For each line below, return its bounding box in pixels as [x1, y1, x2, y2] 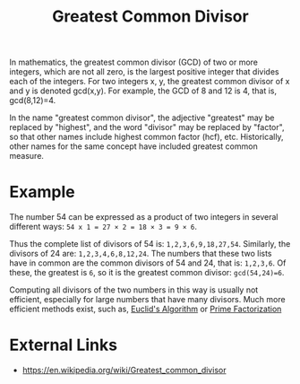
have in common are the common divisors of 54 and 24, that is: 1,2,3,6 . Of [9, 257, 287, 268]
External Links [9, 335, 118, 355]
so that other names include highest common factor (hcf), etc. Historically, [9, 132, 284, 143]
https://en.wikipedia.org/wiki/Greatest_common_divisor [21, 365, 227, 376]
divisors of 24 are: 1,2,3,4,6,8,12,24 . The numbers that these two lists [9, 249, 272, 259]
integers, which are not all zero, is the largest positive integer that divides [9, 66, 279, 77]
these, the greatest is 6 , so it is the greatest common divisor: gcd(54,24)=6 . [9, 267, 285, 278]
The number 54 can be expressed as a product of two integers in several [9, 212, 279, 223]
